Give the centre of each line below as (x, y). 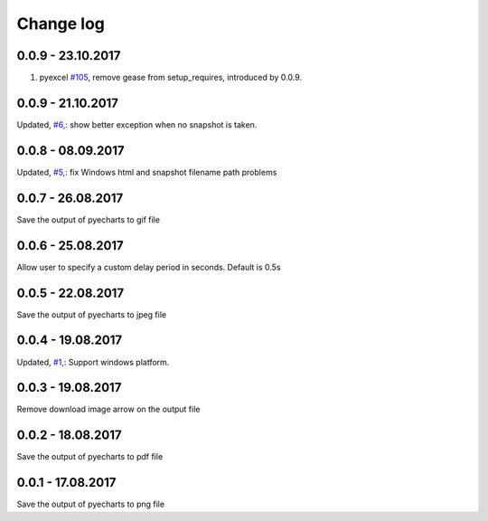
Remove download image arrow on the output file (108, 409)
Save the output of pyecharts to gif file (88, 219)
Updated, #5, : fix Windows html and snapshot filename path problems (147, 172)
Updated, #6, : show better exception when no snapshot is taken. (137, 124)
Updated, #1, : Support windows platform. (93, 362)
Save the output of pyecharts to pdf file (90, 457)
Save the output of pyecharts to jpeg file (92, 314)
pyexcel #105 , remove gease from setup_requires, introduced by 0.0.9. (171, 78)
